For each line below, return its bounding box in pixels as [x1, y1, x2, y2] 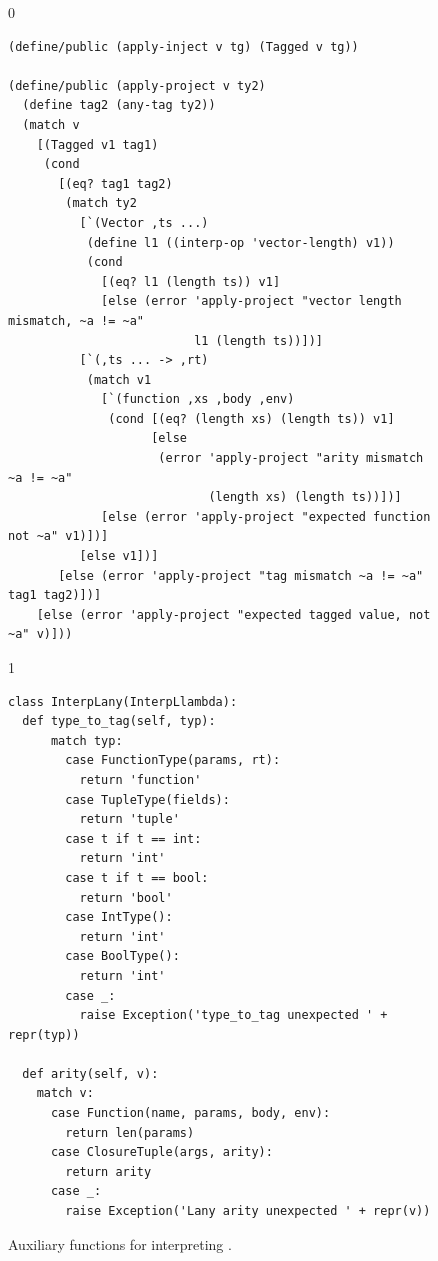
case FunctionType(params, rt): [65, 753, 281, 768]
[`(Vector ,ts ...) [79, 215, 209, 230]
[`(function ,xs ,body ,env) [101, 392, 295, 407]
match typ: [50, 733, 123, 748]
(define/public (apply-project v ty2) [8, 78, 266, 93]
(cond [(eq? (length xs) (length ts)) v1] [108, 411, 395, 426]
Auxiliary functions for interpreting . [8, 1233, 232, 1254]
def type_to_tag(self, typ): [22, 714, 216, 729]
